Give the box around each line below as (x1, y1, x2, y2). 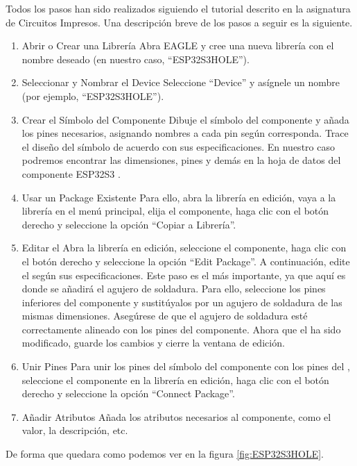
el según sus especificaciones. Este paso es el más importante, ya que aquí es (21, 267, 346, 282)
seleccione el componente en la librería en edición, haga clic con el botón (21, 372, 329, 387)
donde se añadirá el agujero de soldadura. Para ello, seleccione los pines (21, 281, 326, 296)
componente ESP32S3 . (21, 166, 121, 181)
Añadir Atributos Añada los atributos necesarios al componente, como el (21, 409, 331, 424)
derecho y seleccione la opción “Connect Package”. (21, 386, 235, 401)
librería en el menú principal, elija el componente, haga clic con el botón (21, 203, 329, 218)
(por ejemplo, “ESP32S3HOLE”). (21, 88, 164, 103)
